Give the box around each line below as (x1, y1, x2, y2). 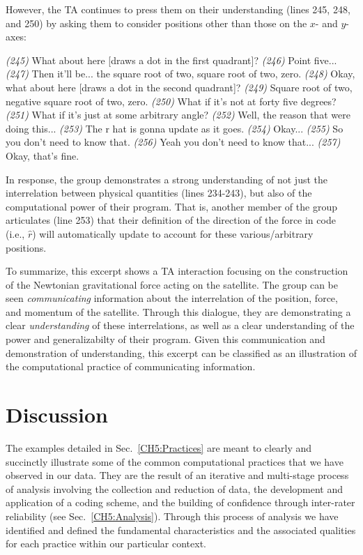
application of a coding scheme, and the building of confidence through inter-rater (6, 495, 355, 510)
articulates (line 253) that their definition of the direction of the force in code (6, 213, 336, 227)
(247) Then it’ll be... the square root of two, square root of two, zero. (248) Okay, (6, 66, 355, 81)
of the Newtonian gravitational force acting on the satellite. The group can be (6, 277, 338, 291)
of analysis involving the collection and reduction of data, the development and (6, 481, 343, 496)
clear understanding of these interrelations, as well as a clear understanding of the (6, 318, 355, 333)
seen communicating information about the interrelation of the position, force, (6, 291, 338, 305)
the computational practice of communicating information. (6, 359, 256, 374)
